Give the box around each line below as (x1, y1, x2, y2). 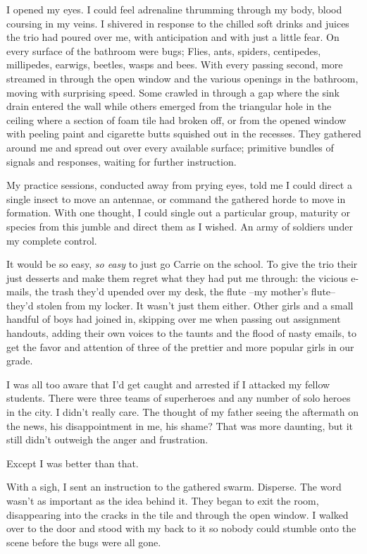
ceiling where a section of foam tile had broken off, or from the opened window (6, 112, 347, 127)
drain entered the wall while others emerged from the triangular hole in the (6, 99, 332, 113)
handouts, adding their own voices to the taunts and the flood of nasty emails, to (6, 326, 357, 340)
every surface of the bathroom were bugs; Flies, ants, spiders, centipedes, (6, 43, 321, 58)
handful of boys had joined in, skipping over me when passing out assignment (6, 312, 341, 326)
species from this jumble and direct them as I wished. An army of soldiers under (6, 218, 353, 233)
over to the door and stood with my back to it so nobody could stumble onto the (6, 521, 356, 536)
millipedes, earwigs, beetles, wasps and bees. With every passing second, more (6, 57, 343, 72)
